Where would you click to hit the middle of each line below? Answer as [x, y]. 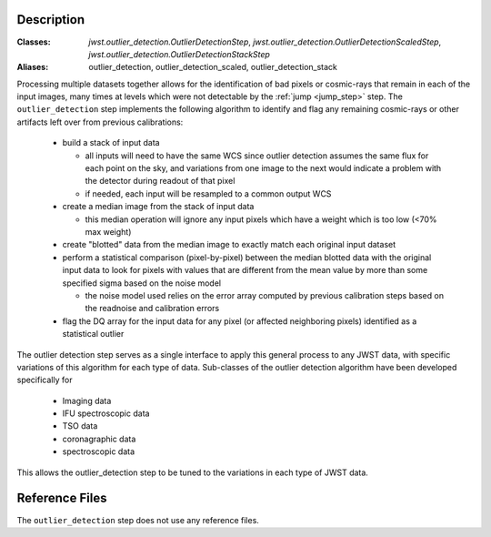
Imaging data [87, 400]
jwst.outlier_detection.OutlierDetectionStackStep [179, 54]
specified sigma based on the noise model [142, 283]
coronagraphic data [99, 439]
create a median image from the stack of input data [158, 207]
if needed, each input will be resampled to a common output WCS [208, 193]
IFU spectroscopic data [106, 413]
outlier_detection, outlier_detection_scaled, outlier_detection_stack [213, 67]
